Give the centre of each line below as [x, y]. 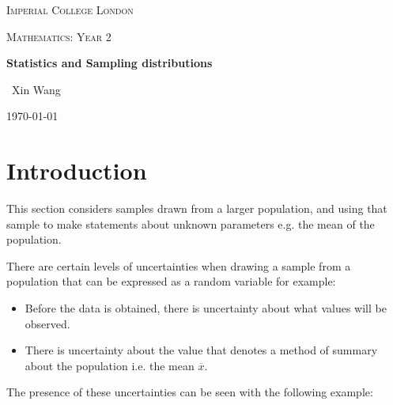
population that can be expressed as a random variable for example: [171, 281]
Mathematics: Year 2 [59, 36]
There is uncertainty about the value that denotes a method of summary [201, 350]
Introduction [77, 170]
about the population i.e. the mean [110, 365]
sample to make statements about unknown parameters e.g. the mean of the [191, 223]
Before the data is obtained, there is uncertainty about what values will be [206, 308]
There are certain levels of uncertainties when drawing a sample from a [179, 265]
